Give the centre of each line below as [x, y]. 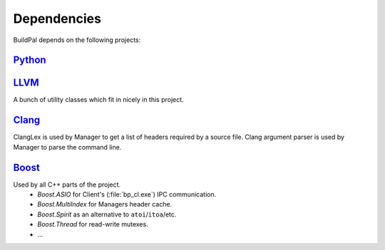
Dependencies [57, 19]
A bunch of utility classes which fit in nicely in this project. [99, 100]
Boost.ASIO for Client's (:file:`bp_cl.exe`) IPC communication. [127, 194]
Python [30, 60]
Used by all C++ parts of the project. [67, 184]
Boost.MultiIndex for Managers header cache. [105, 204]
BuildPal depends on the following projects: [77, 40]
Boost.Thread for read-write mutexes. [93, 224]
